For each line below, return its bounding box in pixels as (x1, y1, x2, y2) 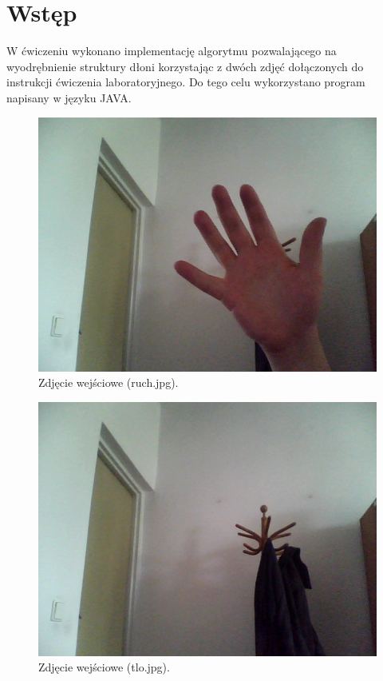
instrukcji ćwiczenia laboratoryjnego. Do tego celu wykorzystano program (6, 74, 365, 90)
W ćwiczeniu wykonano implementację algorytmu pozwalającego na (6, 42, 337, 59)
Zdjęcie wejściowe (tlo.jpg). (38, 659, 170, 675)
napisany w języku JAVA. (6, 89, 132, 106)
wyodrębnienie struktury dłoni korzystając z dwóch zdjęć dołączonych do (6, 58, 364, 74)
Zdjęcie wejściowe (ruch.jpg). (38, 374, 179, 391)
